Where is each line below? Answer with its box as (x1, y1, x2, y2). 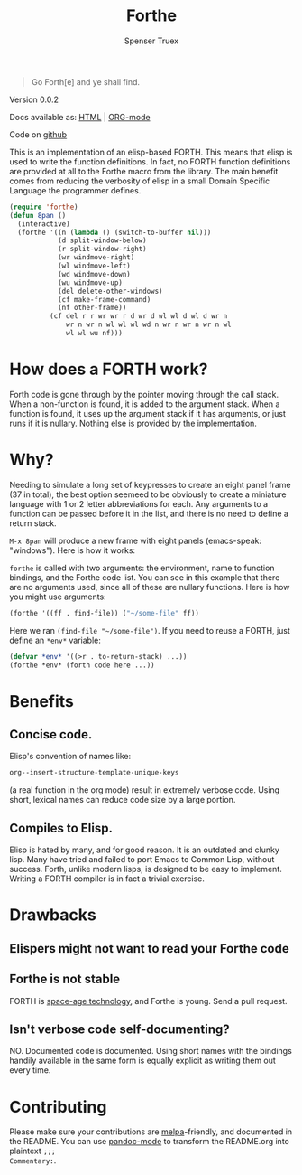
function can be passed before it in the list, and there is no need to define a (9, 508, 288, 519)
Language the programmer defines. (9, 184, 142, 195)
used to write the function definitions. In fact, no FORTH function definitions (9, 155, 291, 167)
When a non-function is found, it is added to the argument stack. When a (9, 399, 280, 409)
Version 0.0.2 (9, 94, 59, 105)
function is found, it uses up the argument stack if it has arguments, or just (9, 408, 286, 418)
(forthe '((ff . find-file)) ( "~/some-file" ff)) (9, 608, 200, 617)
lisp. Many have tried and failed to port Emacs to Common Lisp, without (9, 854, 275, 865)
